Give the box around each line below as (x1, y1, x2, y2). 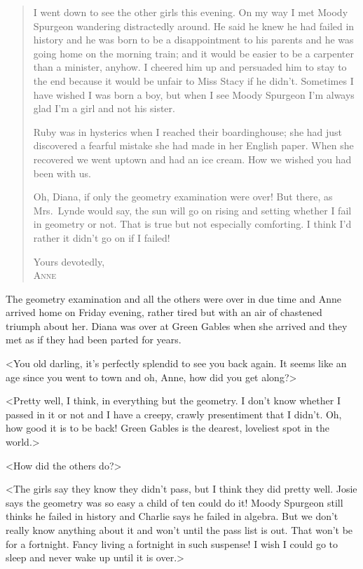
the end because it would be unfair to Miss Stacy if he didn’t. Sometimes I (33, 73, 354, 88)
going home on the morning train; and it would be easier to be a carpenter (33, 46, 355, 60)
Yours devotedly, (33, 254, 105, 268)
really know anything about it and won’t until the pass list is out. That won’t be (6, 523, 353, 537)
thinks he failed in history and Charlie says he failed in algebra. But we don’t (6, 509, 338, 523)
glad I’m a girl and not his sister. (33, 101, 175, 116)
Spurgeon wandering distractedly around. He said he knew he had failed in (33, 18, 355, 33)
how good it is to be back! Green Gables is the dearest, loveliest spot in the (6, 420, 329, 435)
